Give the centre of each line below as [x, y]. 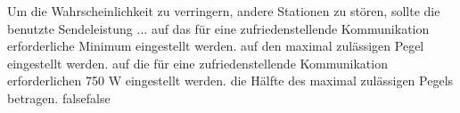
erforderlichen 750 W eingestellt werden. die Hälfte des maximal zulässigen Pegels [230, 81]
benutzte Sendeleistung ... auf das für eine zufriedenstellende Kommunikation [218, 28]
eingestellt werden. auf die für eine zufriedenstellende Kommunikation [197, 63]
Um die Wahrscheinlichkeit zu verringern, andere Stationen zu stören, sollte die [224, 11]
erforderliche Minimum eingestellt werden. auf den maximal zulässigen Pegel [216, 46]
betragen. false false [59, 97]
